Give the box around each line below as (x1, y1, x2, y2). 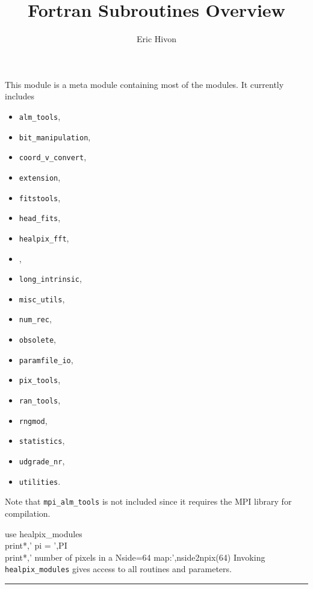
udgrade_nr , (19, 455, 65, 467)
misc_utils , (19, 292, 65, 305)
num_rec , (19, 313, 52, 325)
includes (5, 90, 35, 102)
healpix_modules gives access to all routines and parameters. (5, 563, 232, 575)
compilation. (5, 506, 51, 519)
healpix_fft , (19, 231, 69, 244)
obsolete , (19, 333, 56, 346)
